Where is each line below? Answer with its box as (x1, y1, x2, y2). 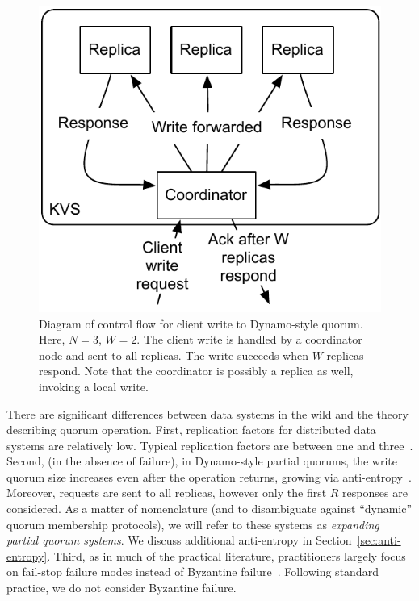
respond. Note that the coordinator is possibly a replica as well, (39, 362, 354, 379)
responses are (342, 484, 408, 501)
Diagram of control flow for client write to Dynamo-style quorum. (39, 315, 363, 332)
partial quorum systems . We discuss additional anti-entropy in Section (6, 532, 352, 549)
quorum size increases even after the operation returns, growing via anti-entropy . (6, 468, 412, 485)
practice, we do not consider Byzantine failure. (6, 579, 237, 596)
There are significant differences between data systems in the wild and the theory (6, 405, 409, 422)
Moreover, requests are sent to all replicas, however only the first (6, 484, 327, 501)
